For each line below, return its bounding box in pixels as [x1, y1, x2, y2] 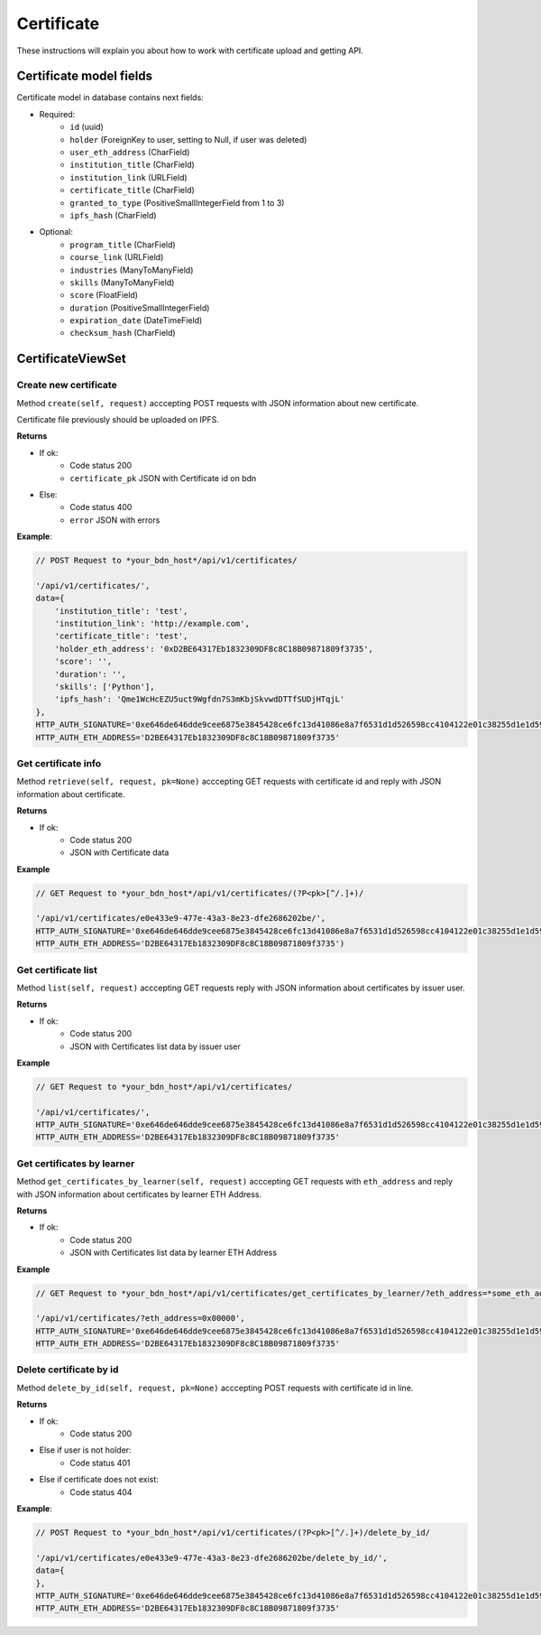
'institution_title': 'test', [54, 606, 188, 616]
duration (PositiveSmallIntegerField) [69, 302, 210, 313]
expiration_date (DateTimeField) [69, 315, 203, 326]
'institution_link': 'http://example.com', [54, 618, 250, 629]
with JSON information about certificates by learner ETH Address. [16, 1188, 261, 1200]
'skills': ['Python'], [54, 682, 155, 692]
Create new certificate [16, 379, 117, 392]
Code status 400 [69, 502, 133, 513]
